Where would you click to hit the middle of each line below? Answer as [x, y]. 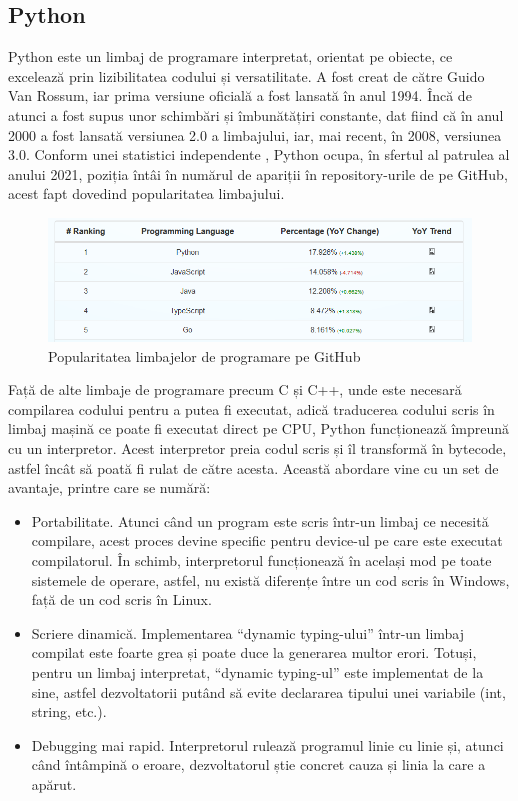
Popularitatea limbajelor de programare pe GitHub [204, 355]
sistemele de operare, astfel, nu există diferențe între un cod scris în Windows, [270, 579]
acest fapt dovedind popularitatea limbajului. [146, 193]
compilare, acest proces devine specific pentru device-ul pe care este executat [267, 540]
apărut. [54, 783]
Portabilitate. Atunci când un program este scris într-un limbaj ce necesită [260, 520]
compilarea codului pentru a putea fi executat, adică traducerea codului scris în [251, 408]
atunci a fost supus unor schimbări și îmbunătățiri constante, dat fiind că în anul [256, 114]
